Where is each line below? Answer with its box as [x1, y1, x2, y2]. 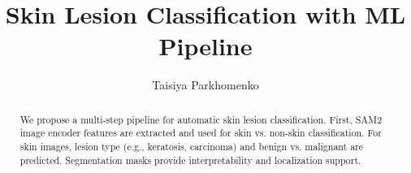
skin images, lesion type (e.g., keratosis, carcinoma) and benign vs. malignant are [19, 140, 364, 154]
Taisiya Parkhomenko [152, 76, 259, 93]
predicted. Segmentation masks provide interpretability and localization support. [19, 153, 361, 167]
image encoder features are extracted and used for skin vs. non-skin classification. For [19, 126, 382, 140]
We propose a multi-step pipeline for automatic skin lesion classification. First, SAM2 [19, 112, 383, 126]
